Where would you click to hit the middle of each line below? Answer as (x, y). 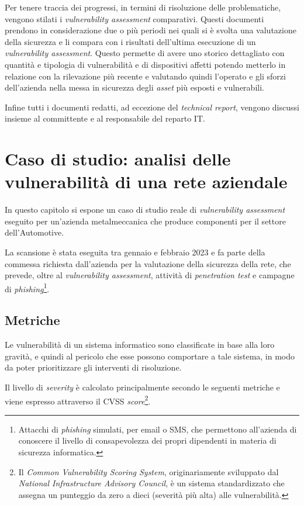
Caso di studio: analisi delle (118, 159)
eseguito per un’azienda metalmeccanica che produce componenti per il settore (145, 221)
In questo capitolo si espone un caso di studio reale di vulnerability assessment (145, 210)
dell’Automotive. (34, 232)
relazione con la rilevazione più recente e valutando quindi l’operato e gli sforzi (145, 76)
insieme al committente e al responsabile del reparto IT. (105, 118)
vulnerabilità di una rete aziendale (146, 181)
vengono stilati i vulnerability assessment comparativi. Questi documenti (134, 18)
